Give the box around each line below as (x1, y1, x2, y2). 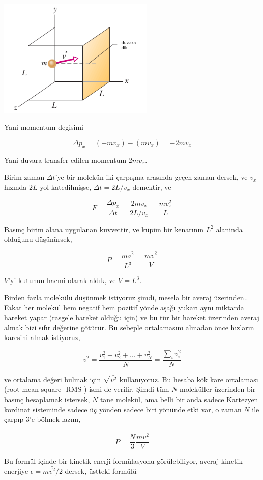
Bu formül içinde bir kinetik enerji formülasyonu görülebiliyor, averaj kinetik (4, 456, 243, 466)
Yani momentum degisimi (4, 122, 84, 132)
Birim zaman (4, 172, 45, 182)
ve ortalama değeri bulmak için (4, 374, 101, 384)
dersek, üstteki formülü (65, 466, 137, 476)
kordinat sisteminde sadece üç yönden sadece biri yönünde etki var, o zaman (4, 404, 242, 414)
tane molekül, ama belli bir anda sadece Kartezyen (100, 394, 258, 405)
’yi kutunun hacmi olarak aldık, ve (8, 275, 116, 286)
